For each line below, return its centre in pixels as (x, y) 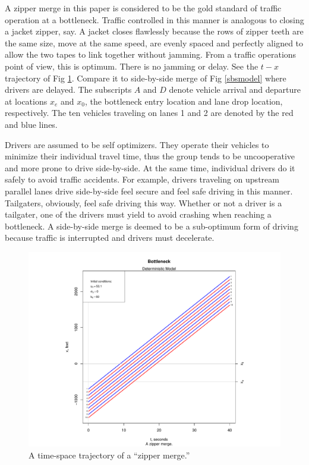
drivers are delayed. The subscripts (68, 89)
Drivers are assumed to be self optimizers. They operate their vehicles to (137, 144)
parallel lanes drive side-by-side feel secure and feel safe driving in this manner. (149, 191)
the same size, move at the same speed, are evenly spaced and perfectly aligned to (154, 43)
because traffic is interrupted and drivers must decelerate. (110, 238)
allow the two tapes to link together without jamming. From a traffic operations (151, 54)
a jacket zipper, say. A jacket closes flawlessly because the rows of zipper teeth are (154, 31)
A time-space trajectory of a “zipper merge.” (109, 455)
